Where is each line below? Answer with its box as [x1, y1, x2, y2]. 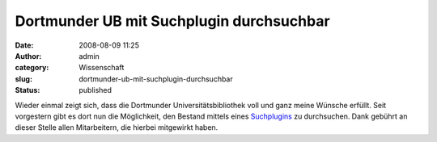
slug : [15, 73, 32, 84]
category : [15, 63, 49, 73]
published [78, 86, 112, 95]
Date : [15, 40, 34, 50]
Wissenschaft [78, 63, 125, 73]
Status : [15, 86, 40, 95]
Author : [15, 51, 42, 61]
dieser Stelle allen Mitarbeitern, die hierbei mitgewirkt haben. [15, 123, 218, 132]
